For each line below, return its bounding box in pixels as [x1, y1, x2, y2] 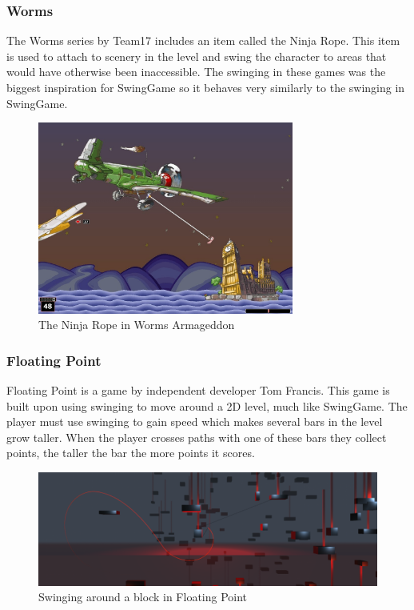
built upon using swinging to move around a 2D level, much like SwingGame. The [6, 397, 408, 414]
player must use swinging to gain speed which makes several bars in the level [6, 413, 383, 430]
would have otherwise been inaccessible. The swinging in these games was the [6, 63, 386, 80]
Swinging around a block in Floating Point [38, 588, 248, 605]
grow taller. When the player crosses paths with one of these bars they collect [6, 428, 387, 445]
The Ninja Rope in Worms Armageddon [38, 316, 235, 333]
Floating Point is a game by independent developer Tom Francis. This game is [6, 382, 390, 399]
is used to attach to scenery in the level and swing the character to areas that [6, 47, 387, 64]
